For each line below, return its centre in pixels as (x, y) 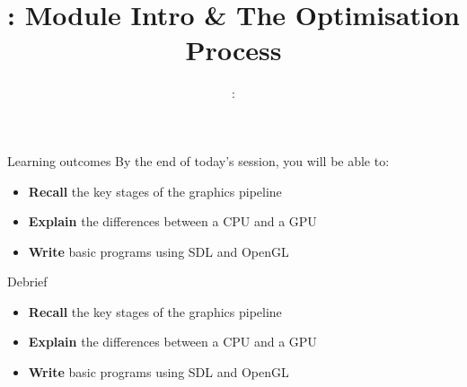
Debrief (27, 281)
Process (233, 50)
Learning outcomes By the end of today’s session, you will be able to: (198, 160)
